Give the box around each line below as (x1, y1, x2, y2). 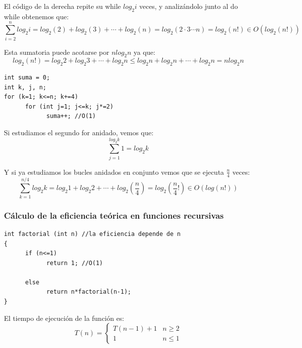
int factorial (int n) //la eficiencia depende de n (4, 230, 181, 237)
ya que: (133, 46, 155, 57)
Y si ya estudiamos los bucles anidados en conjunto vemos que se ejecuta (4, 166, 224, 177)
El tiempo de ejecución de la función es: (4, 312, 124, 323)
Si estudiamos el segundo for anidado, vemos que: (4, 127, 153, 138)
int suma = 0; (4, 74, 50, 81)
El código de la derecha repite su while (4, 1, 121, 11)
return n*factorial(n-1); (46, 288, 131, 296)
